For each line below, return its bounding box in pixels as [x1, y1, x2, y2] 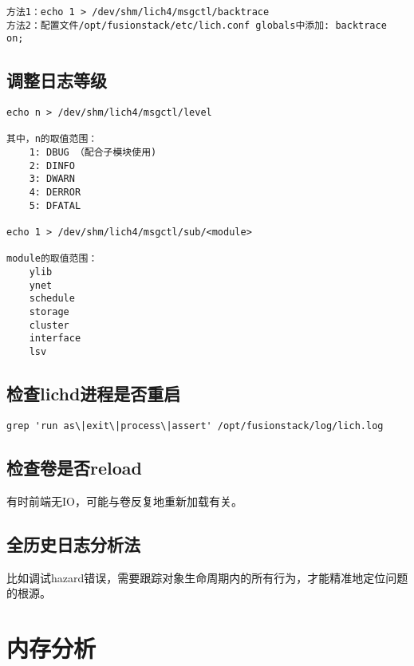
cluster [29, 319, 69, 331]
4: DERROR [29, 187, 81, 199]
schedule [29, 293, 75, 305]
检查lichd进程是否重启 [6, 381, 181, 406]
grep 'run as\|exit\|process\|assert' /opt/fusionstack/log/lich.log [6, 420, 384, 432]
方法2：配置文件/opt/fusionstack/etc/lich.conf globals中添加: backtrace [6, 19, 387, 31]
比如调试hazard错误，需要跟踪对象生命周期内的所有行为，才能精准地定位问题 [6, 569, 408, 585]
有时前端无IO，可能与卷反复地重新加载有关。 [6, 492, 242, 509]
